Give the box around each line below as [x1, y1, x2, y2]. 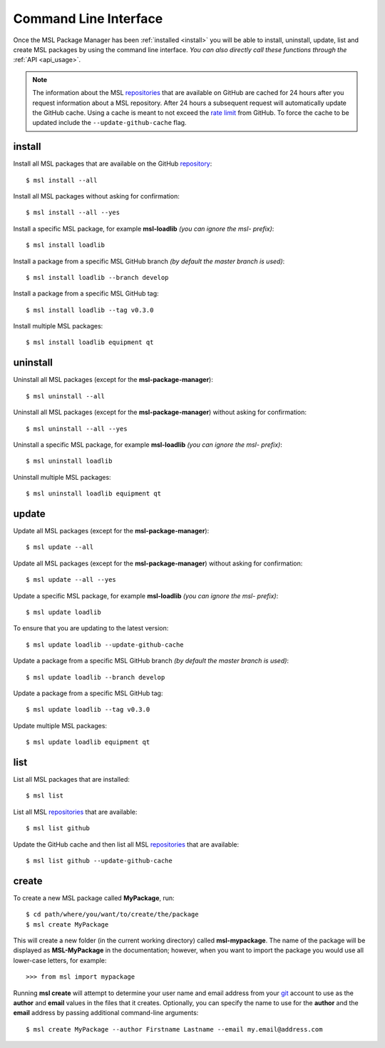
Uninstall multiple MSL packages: [13, 473, 111, 481]
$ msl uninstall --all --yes [26, 425, 128, 433]
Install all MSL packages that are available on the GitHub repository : [13, 159, 212, 168]
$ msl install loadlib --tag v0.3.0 [26, 306, 154, 314]
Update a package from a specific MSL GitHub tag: [13, 689, 163, 697]
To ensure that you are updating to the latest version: [13, 624, 169, 633]
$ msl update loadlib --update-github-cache [26, 640, 185, 649]
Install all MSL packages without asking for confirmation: [13, 191, 180, 200]
